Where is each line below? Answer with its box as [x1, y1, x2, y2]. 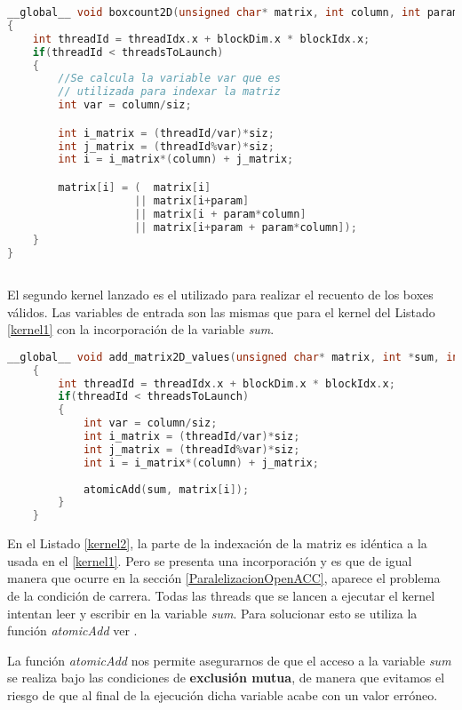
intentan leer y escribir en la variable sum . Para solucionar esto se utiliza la [7, 603, 418, 622]
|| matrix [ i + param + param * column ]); [134, 220, 357, 234]
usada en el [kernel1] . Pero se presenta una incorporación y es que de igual [7, 551, 412, 570]
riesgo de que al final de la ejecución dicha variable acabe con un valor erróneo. [7, 685, 438, 704]
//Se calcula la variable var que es [58, 72, 281, 85]
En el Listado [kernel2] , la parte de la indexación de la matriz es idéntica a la [7, 534, 427, 553]
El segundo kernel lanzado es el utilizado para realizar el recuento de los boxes [7, 285, 434, 304]
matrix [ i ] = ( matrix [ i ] [58, 180, 211, 194]
